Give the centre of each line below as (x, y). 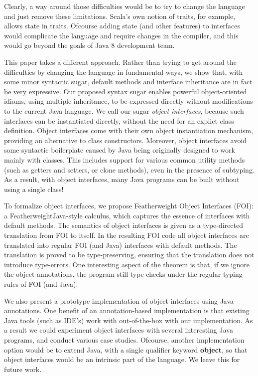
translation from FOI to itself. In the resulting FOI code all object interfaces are (127, 235)
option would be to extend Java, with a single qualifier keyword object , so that (126, 349)
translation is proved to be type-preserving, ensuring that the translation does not (129, 255)
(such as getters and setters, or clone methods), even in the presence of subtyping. (129, 169)
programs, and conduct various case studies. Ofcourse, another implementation (124, 340)
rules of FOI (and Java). (41, 284)
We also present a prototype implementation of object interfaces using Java (119, 300)
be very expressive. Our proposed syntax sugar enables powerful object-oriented (126, 91)
